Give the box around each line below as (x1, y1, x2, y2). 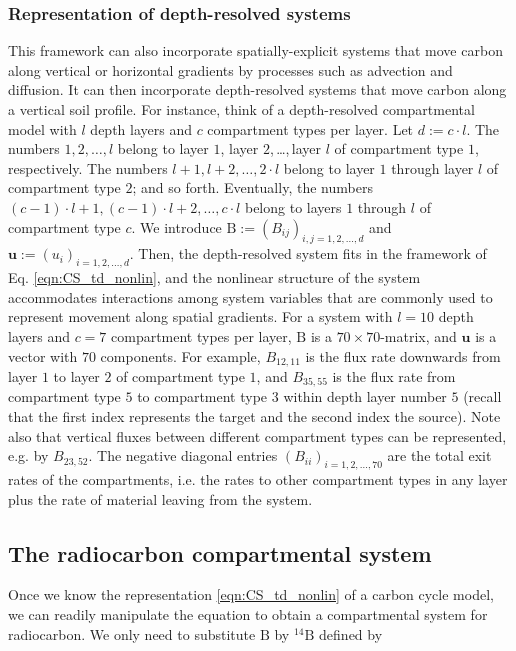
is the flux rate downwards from (305, 345, 501, 366)
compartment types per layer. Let (207, 118, 414, 139)
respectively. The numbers (8, 157, 168, 178)
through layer (391, 157, 474, 178)
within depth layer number (283, 386, 447, 407)
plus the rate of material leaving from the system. (8, 488, 313, 509)
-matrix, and (380, 325, 457, 346)
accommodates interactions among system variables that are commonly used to (8, 286, 493, 307)
